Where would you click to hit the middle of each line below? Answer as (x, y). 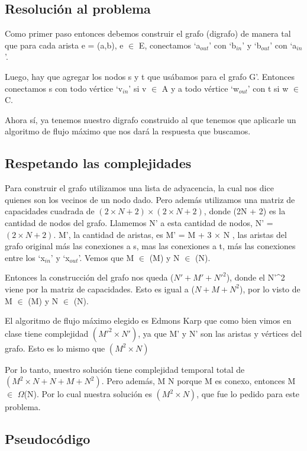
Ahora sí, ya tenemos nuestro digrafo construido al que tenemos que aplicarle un (151, 119)
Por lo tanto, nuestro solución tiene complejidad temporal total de (125, 369)
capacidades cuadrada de (50, 211)
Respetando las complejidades (98, 163)
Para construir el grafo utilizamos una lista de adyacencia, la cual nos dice (139, 188)
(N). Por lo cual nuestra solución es (88, 394)
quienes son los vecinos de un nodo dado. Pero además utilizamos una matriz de (150, 199)
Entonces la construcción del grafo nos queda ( (89, 277)
